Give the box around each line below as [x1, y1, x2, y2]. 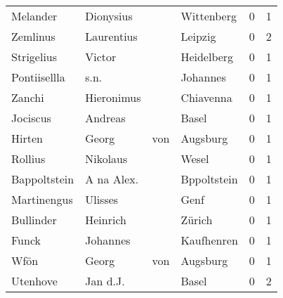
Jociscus [11, 110, 51, 126]
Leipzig [180, 28, 216, 44]
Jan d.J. [85, 273, 125, 289]
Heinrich [85, 212, 126, 228]
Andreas [85, 110, 126, 126]
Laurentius [85, 28, 138, 44]
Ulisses [85, 191, 119, 207]
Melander [11, 8, 58, 24]
